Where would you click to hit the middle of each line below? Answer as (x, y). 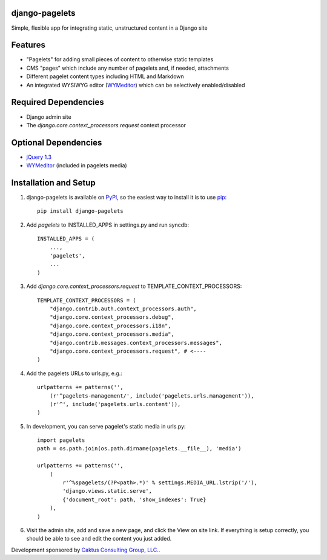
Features (28, 45)
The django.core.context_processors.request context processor (106, 125)
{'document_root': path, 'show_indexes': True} (134, 499)
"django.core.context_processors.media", (112, 334)
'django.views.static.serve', (107, 491)
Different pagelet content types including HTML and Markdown (105, 76)
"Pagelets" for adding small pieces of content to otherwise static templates (120, 59)
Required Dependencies (58, 102)
